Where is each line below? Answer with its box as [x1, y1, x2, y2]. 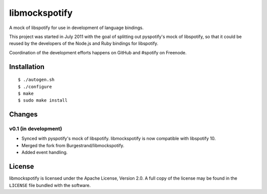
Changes [9, 110, 38, 118]
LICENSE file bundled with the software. [9, 182, 91, 188]
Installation [9, 62, 44, 71]
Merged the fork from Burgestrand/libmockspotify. [21, 142, 125, 148]
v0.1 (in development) [9, 125, 62, 132]
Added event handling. [21, 150, 68, 155]
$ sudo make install [18, 98, 68, 103]
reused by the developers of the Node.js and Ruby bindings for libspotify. [9, 40, 158, 46]
